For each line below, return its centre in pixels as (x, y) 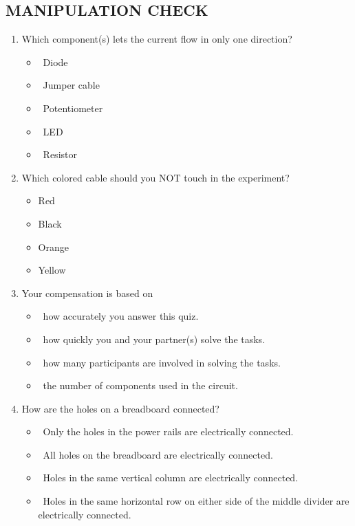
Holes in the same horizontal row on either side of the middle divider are (196, 501)
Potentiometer (73, 108)
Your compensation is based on (87, 293)
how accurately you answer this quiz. (121, 316)
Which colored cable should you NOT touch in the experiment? (155, 177)
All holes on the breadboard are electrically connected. (158, 454)
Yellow (52, 270)
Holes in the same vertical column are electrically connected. (171, 478)
